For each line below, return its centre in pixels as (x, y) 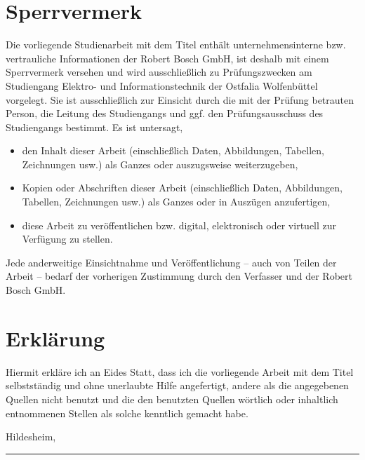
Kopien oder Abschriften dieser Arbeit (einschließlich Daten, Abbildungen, (182, 188)
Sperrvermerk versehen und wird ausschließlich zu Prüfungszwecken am (159, 72)
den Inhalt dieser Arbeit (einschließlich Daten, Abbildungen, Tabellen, (173, 150)
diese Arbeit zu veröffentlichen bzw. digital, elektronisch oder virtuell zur (179, 225)
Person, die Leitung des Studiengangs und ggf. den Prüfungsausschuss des (165, 113)
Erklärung (55, 338)
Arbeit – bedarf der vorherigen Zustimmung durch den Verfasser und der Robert (179, 276)
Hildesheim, (31, 437)
